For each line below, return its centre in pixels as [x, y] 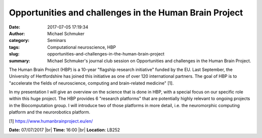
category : [19, 41]
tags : [14, 47]
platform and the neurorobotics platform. [50, 112]
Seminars [57, 41]
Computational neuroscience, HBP [82, 47]
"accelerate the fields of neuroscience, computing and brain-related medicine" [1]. [91, 83]
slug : [14, 54]
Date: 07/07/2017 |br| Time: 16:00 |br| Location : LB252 [65, 130]
